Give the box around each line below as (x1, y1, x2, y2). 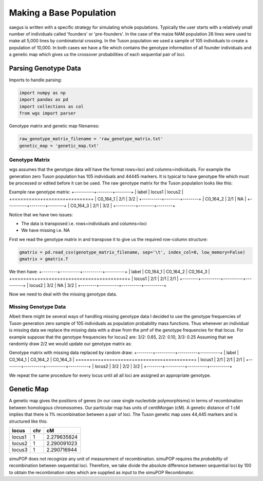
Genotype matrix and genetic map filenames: (9, 123, 100, 129)
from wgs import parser (19, 111, 76, 116)
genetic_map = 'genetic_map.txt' (19, 143, 99, 148)
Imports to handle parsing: (9, 77, 62, 83)
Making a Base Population (9, 7, 116, 18)
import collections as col (19, 104, 84, 109)
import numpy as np (19, 90, 66, 95)
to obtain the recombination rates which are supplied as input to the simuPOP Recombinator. (9, 469, 194, 475)
